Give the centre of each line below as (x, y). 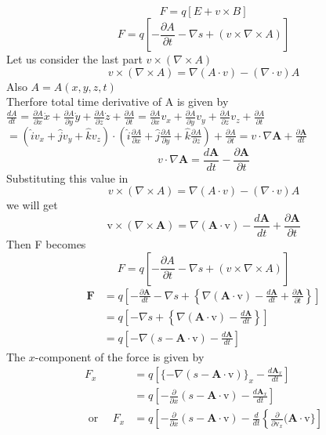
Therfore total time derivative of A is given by (118, 101)
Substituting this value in (67, 178)
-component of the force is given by (120, 356)
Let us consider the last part (74, 59)
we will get (32, 205)
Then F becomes (46, 243)
